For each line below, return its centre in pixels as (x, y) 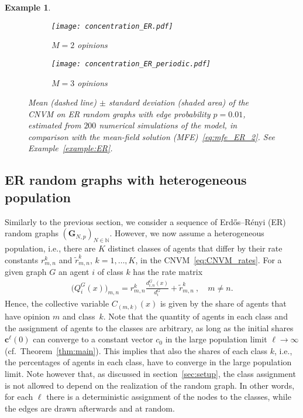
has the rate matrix (168, 272)
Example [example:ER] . (70, 148)
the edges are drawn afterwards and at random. (90, 408)
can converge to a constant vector (93, 339)
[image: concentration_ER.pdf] (112, 26)
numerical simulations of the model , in (168, 125)
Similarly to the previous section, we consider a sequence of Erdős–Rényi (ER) (145, 221)
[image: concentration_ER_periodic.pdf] (131, 64)
